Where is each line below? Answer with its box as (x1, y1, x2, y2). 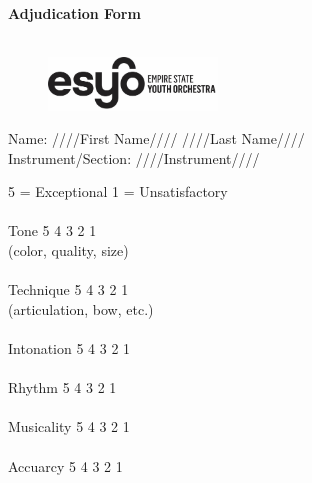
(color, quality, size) (8, 240, 129, 261)
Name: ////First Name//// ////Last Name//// (8, 128, 305, 149)
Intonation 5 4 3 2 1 (8, 338, 131, 359)
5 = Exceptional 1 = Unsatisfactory (8, 181, 228, 202)
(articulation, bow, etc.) (8, 298, 154, 319)
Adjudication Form (8, 3, 141, 23)
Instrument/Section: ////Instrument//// (8, 147, 260, 168)
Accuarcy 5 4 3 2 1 (8, 455, 123, 476)
